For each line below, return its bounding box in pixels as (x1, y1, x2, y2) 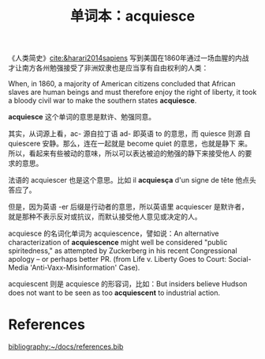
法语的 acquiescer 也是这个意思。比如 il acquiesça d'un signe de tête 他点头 (8, 176, 256, 185)
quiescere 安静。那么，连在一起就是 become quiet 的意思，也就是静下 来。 (8, 139, 252, 149)
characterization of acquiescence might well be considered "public (8, 238, 228, 248)
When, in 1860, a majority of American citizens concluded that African (8, 79, 236, 89)
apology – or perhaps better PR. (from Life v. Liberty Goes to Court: (8, 255, 227, 264)
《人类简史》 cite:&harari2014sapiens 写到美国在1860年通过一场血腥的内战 (8, 53, 250, 63)
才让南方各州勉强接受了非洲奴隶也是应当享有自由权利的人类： (8, 63, 209, 73)
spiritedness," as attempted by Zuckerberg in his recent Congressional (8, 246, 238, 255)
